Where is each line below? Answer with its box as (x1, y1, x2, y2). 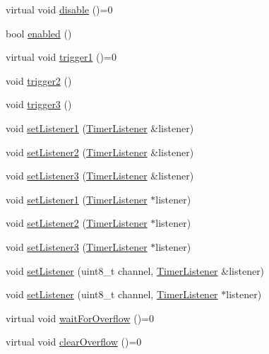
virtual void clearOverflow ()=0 (6, 334, 142, 349)
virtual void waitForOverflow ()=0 (6, 310, 154, 325)
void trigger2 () (6, 73, 72, 88)
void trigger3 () (6, 97, 72, 112)
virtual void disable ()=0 (6, 2, 113, 16)
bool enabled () (6, 25, 72, 40)
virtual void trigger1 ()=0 (6, 49, 116, 64)
